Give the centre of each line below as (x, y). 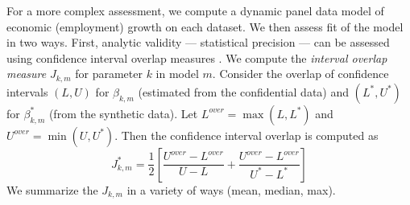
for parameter (109, 74)
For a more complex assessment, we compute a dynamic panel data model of (195, 10)
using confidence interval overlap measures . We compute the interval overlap (197, 57)
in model (177, 74)
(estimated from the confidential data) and (243, 91)
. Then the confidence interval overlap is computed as (246, 135)
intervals (27, 91)
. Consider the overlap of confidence (300, 74)
